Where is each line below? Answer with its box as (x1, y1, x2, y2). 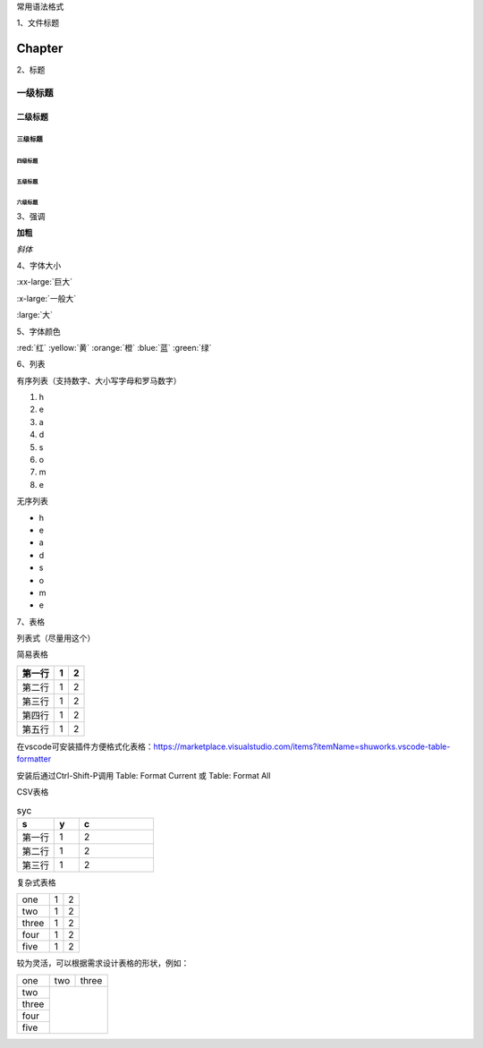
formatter (16, 754, 52, 764)
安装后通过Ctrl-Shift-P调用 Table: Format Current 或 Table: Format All (16, 770, 271, 780)
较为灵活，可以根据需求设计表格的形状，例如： (16, 958, 190, 968)
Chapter (16, 41, 64, 56)
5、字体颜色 (16, 326, 62, 337)
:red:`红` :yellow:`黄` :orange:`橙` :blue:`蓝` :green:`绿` (16, 342, 212, 353)
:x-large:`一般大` (16, 293, 76, 303)
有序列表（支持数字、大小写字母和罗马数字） (16, 375, 182, 386)
